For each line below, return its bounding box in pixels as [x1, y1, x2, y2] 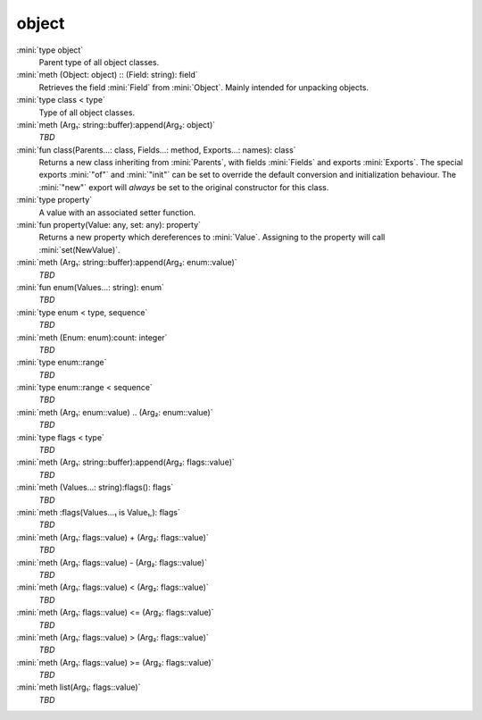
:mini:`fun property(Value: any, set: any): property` [16, 220, 201, 230]
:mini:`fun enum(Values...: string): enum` [16, 281, 164, 292]
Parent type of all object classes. [38, 56, 160, 67]
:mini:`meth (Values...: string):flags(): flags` [16, 482, 174, 493]
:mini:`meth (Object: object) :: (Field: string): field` [16, 70, 198, 80]
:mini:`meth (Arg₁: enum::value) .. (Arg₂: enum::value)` [16, 406, 213, 417]
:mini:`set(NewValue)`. [38, 244, 120, 255]
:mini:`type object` [16, 45, 84, 55]
